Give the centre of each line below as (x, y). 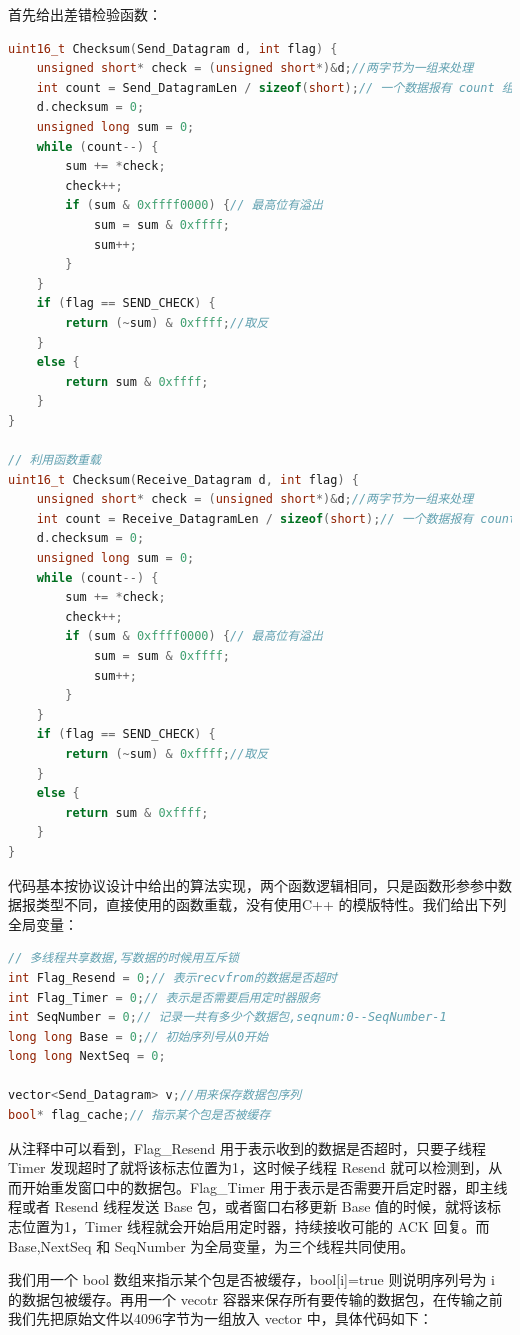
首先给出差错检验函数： (85, 14)
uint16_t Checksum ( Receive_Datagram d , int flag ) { (183, 479)
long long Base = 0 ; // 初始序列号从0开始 (138, 1036)
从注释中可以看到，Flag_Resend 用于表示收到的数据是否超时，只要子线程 (247, 1147)
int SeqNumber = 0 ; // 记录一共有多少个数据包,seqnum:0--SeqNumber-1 (227, 1017)
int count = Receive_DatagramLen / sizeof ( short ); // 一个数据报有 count (276, 518)
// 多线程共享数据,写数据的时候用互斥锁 (123, 958)
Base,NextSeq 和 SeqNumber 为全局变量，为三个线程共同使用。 (211, 1245)
